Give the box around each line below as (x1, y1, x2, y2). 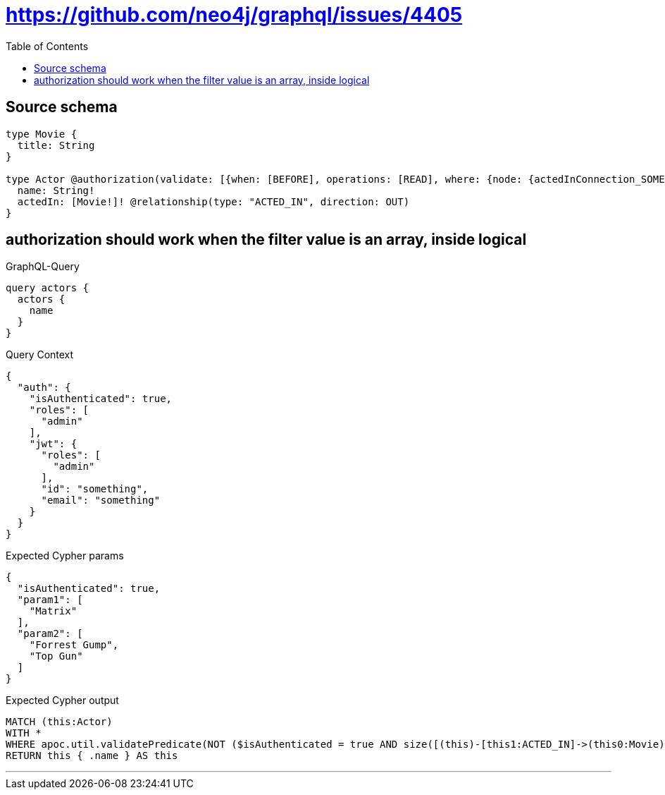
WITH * (6, 727, 42, 739)
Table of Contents (6, 40, 89, 52)
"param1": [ (17, 594, 83, 606)
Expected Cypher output (6, 694, 119, 707)
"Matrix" (29, 605, 77, 617)
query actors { (6, 282, 89, 294)
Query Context (6, 348, 74, 361)
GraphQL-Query (6, 260, 80, 273)
